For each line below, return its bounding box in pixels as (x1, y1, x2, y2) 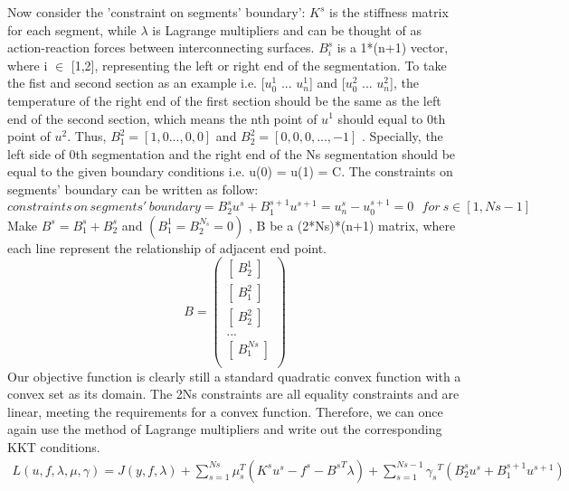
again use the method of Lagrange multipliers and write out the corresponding (7, 420, 442, 439)
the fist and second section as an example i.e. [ (7, 73, 265, 92)
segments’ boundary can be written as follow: (7, 179, 259, 198)
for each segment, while (7, 20, 137, 39)
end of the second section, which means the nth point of (7, 109, 318, 127)
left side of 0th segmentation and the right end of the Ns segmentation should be (7, 144, 456, 163)
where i (7, 55, 48, 74)
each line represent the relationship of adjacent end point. (7, 238, 327, 257)
